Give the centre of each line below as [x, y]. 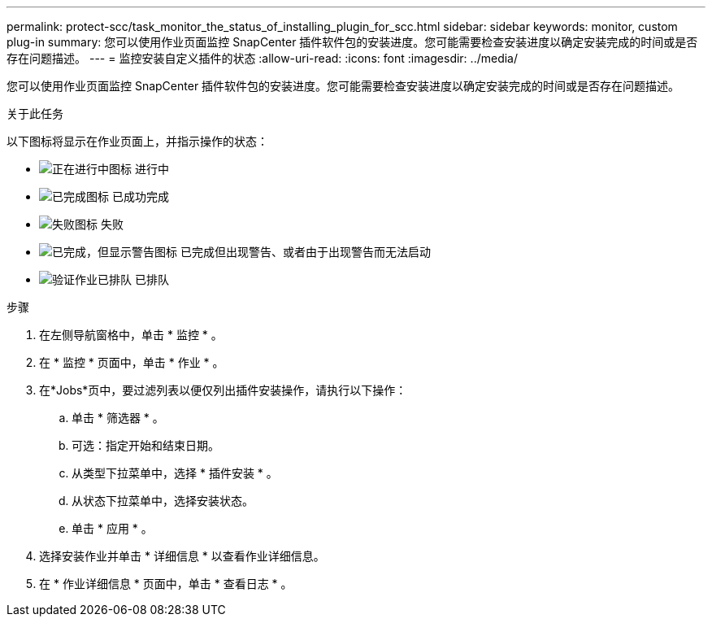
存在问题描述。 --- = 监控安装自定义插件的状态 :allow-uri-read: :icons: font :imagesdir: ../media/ [263, 58]
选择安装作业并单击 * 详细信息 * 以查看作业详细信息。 [182, 556]
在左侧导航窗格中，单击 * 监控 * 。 [131, 335]
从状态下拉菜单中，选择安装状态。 [163, 501]
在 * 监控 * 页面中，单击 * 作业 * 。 [132, 362]
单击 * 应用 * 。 [112, 528]
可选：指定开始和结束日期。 [145, 445]
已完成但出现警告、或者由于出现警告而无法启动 [305, 252]
